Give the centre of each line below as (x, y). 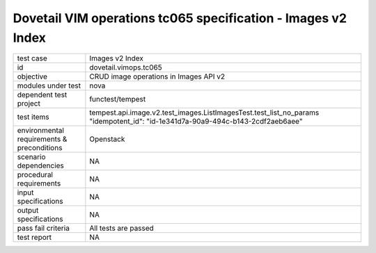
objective (32, 76)
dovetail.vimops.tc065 (126, 67)
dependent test (42, 95)
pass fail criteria (43, 228)
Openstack (107, 139)
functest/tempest (118, 99)
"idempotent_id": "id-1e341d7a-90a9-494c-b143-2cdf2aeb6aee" (196, 122)
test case (32, 58)
